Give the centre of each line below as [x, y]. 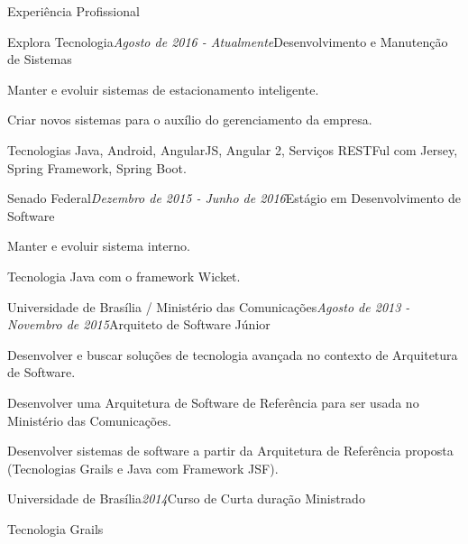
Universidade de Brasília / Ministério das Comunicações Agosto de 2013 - [209, 306]
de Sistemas [40, 59]
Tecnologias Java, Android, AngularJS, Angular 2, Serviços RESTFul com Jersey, [233, 149]
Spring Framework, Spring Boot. [97, 167]
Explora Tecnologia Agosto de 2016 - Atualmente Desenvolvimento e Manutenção [228, 41]
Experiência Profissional [73, 11]
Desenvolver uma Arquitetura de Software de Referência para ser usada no [213, 402]
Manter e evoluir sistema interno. [99, 246]
